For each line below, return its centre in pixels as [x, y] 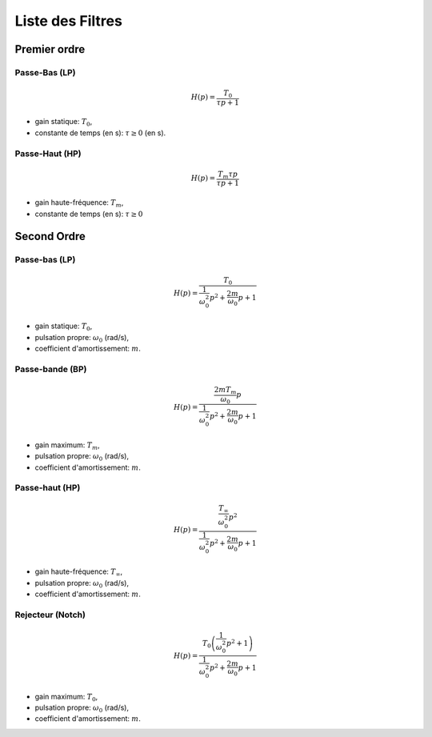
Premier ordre [50, 49]
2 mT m [225, 391]
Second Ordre [50, 236]
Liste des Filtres [69, 21]
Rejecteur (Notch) [50, 615]
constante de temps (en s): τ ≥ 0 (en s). [100, 133]
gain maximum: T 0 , [66, 697]
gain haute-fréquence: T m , [79, 203]
